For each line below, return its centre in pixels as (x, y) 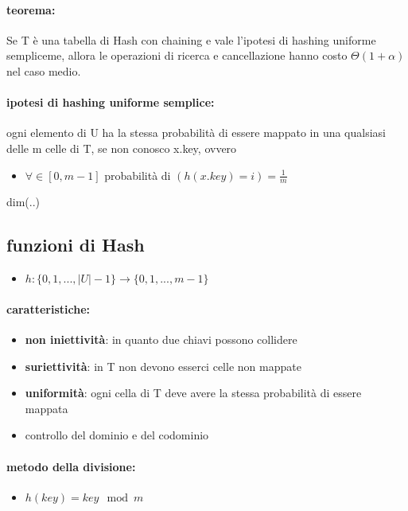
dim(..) (23, 202)
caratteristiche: (49, 308)
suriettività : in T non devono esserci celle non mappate (163, 366)
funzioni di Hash (76, 245)
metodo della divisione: (71, 466)
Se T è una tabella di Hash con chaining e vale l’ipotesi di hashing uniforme (191, 39)
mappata (47, 408)
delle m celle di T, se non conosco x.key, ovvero (122, 148)
